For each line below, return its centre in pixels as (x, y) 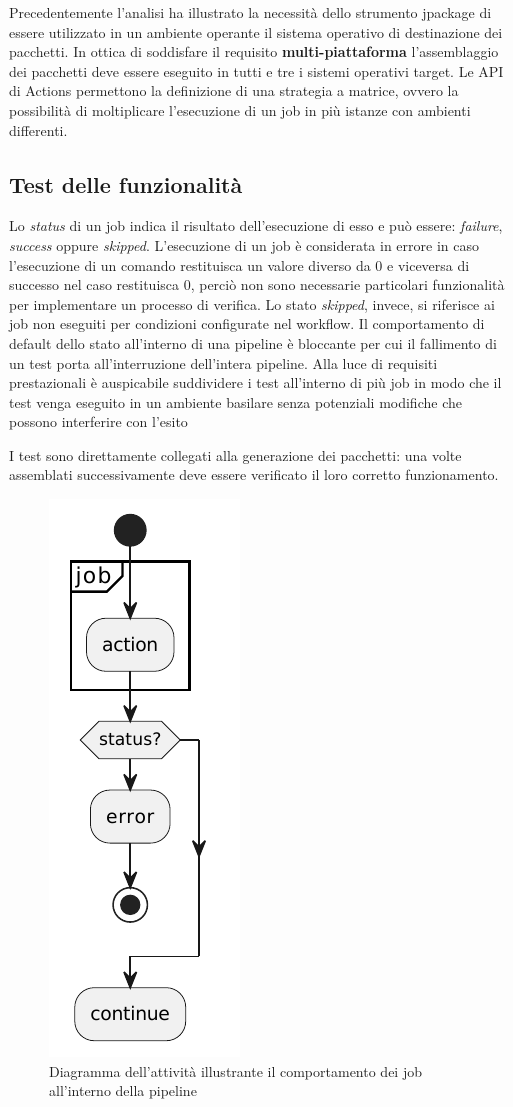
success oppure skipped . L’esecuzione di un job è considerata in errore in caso (244, 244)
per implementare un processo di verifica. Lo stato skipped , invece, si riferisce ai (252, 303)
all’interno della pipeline (123, 1090)
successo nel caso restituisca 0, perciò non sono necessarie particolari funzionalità (257, 284)
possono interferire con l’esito (98, 421)
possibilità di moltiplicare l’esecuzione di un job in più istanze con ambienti (240, 109)
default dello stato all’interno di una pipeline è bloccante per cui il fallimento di (253, 342)
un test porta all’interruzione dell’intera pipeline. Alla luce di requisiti (223, 362)
